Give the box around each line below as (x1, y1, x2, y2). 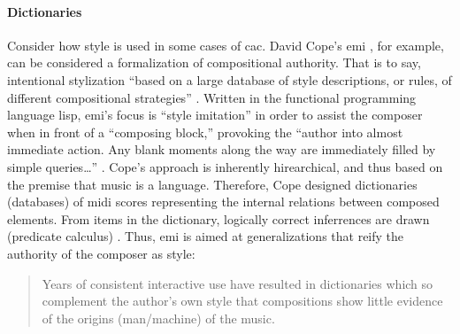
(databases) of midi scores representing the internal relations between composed (7, 192, 440, 211)
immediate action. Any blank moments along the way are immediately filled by (7, 140, 436, 159)
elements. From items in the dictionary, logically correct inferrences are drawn (7, 209, 430, 228)
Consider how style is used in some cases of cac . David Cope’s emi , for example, (7, 35, 444, 54)
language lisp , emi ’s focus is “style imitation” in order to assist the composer (7, 105, 423, 124)
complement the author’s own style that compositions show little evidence (42, 291, 443, 310)
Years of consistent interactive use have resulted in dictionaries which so (42, 274, 433, 292)
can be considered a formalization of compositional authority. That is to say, (7, 53, 421, 72)
